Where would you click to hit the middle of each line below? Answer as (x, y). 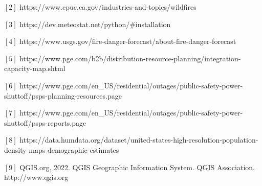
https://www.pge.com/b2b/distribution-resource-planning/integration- (130, 58)
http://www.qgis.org (36, 177)
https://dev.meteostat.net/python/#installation (95, 24)
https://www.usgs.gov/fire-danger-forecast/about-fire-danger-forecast (128, 41)
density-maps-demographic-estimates (62, 149)
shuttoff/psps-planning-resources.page (63, 95)
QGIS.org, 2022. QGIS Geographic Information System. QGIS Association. (137, 167)
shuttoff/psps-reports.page (45, 122)
